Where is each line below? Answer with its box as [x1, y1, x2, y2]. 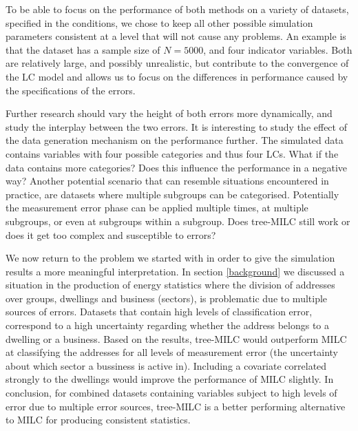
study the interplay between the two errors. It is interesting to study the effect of [6, 119, 347, 134]
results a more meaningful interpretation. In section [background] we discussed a [6, 264, 345, 278]
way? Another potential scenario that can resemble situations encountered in [6, 174, 329, 188]
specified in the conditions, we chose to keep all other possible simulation [6, 15, 313, 30]
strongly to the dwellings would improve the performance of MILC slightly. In [6, 372, 334, 386]
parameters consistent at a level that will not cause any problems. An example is [6, 29, 346, 43]
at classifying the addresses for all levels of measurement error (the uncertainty [6, 345, 338, 359]
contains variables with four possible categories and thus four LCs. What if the [6, 146, 339, 160]
